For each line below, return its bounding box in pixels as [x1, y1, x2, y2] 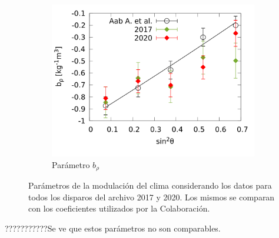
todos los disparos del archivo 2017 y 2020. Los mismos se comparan [28, 190, 275, 203]
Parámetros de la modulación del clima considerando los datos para [28, 179, 272, 192]
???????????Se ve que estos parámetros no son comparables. [5, 222, 221, 234]
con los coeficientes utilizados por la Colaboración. [28, 202, 210, 214]
